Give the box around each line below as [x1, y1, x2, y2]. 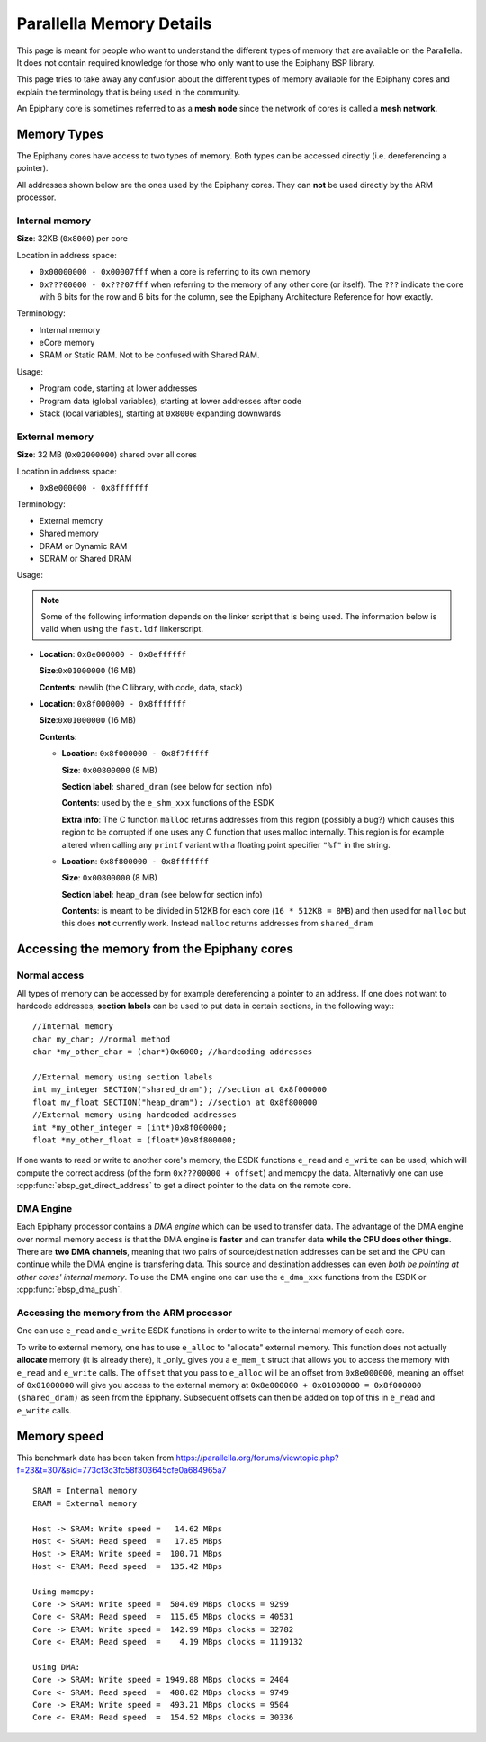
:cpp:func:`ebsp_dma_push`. [16, 1284, 123, 1295]
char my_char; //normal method [32, 1033, 171, 1044]
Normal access [16, 969, 85, 981]
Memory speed [16, 1428, 103, 1444]
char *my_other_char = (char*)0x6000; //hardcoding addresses [32, 1047, 313, 1057]
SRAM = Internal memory [32, 1485, 138, 1496]
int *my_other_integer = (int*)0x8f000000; [32, 1122, 228, 1133]
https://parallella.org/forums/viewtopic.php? [175, 1452, 339, 1463]
